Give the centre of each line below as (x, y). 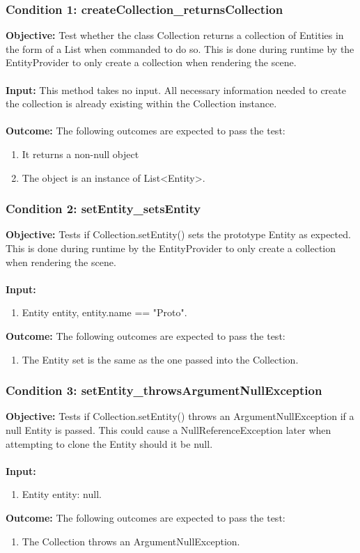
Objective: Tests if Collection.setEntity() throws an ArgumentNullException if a (180, 416)
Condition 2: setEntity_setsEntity (103, 209)
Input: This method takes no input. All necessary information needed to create (176, 89)
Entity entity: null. (62, 494)
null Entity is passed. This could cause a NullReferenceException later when (169, 429)
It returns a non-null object (80, 154)
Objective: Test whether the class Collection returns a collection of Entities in (175, 35)
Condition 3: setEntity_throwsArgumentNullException (164, 390)
